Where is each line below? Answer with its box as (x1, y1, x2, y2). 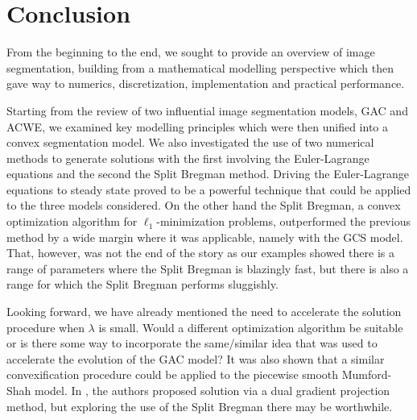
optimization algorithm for (6, 213, 138, 230)
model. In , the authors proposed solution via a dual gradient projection (35, 382, 390, 398)
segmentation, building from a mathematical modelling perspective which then (6, 59, 394, 76)
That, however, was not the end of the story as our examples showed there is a (6, 244, 394, 261)
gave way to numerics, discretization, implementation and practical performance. (6, 75, 405, 92)
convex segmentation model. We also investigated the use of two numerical (6, 134, 374, 151)
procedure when (6, 318, 85, 335)
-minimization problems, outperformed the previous (156, 213, 411, 230)
